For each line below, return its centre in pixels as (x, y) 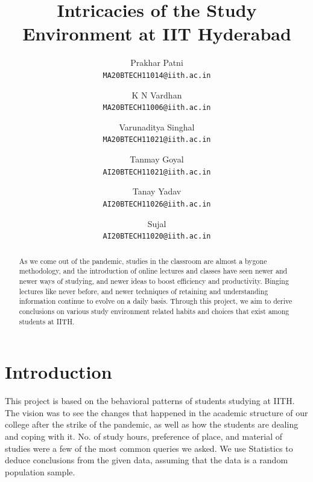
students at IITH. (47, 321)
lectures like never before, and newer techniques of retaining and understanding (144, 291)
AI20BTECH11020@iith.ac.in (157, 236)
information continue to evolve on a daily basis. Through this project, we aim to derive (156, 301)
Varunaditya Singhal (157, 127)
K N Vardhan (157, 95)
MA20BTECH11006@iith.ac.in (157, 108)
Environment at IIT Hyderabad (157, 34)
